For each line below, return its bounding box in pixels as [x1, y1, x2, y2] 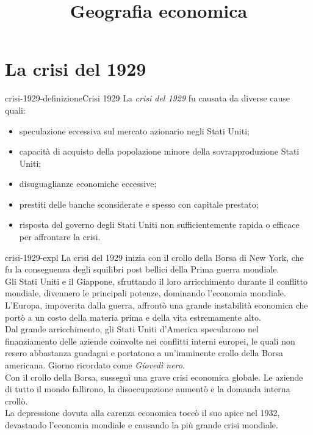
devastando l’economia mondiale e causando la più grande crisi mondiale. [5, 418, 278, 431]
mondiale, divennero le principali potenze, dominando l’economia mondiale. [5, 287, 286, 299]
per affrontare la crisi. [19, 230, 101, 243]
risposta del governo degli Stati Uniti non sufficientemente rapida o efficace [19, 218, 300, 231]
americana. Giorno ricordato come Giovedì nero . [5, 359, 185, 371]
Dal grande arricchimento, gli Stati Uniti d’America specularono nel [5, 323, 259, 335]
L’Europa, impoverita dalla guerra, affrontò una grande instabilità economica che [5, 299, 308, 312]
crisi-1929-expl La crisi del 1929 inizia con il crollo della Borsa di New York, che [5, 250, 304, 263]
